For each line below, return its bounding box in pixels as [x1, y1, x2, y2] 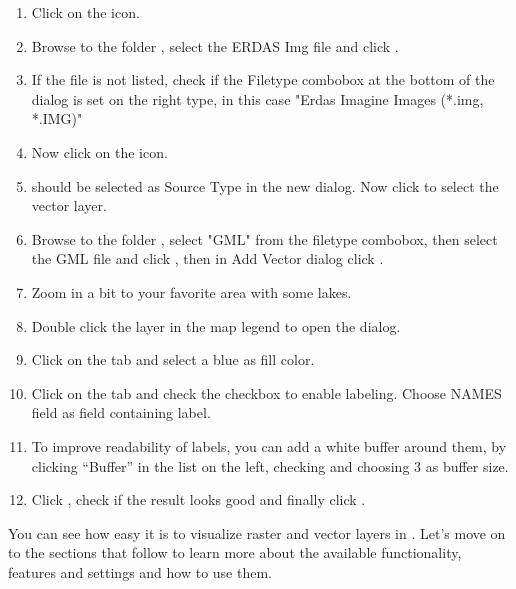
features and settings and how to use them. [8, 561, 272, 582]
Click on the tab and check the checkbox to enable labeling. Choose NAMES [31, 382, 502, 403]
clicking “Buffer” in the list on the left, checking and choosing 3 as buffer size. [31, 455, 509, 476]
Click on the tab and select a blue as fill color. [31, 349, 315, 370]
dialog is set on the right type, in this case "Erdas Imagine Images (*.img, [31, 88, 484, 109]
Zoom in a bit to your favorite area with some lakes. [31, 281, 352, 302]
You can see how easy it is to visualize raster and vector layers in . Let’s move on [8, 522, 506, 543]
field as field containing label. [31, 402, 211, 423]
